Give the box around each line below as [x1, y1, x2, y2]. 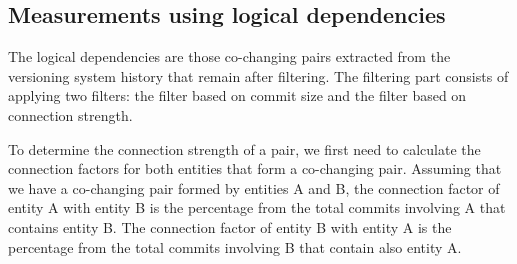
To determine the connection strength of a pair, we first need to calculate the [8, 138, 481, 159]
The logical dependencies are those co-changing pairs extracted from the [8, 46, 451, 67]
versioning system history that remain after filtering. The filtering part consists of [8, 65, 509, 86]
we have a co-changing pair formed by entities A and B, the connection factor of [8, 177, 500, 198]
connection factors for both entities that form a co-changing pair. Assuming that [8, 158, 502, 179]
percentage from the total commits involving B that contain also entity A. [8, 236, 462, 257]
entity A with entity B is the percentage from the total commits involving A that [8, 197, 506, 218]
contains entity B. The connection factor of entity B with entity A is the [8, 216, 452, 237]
